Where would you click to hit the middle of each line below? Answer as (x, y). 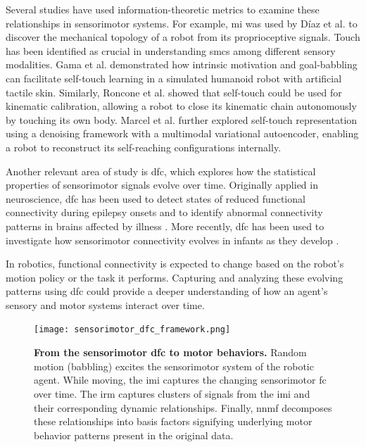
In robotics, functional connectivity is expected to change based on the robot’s (175, 264)
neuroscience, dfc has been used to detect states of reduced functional (156, 198)
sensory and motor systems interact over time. (105, 304)
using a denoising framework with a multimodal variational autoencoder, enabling (182, 133)
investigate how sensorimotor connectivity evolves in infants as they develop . (172, 240)
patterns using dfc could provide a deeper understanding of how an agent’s (167, 291)
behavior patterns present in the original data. (134, 435)
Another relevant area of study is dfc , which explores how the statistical (161, 171)
